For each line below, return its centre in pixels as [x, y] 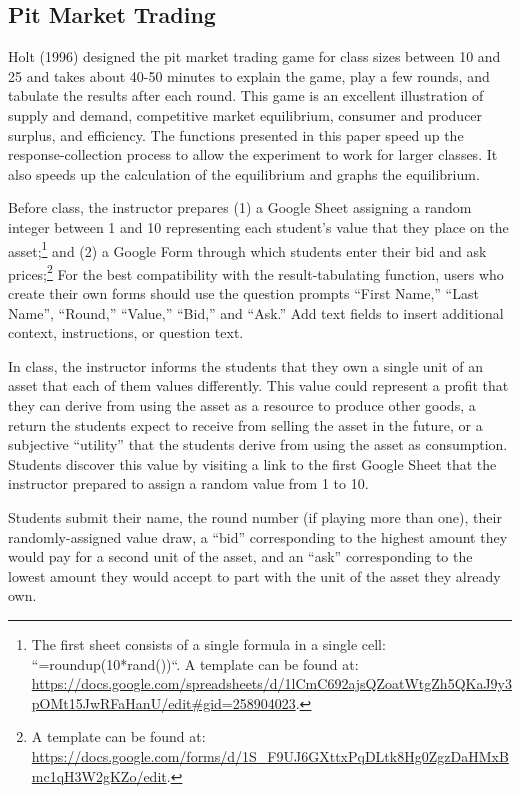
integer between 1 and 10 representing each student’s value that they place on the [258, 226]
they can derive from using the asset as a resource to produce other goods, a [242, 405]
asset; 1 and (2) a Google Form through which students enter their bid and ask [247, 249]
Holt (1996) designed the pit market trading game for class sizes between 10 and [254, 56]
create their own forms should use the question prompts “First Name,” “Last [243, 293]
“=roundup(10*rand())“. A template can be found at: [195, 663]
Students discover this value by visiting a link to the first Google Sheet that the [252, 463]
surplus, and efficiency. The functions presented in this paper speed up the [236, 134]
